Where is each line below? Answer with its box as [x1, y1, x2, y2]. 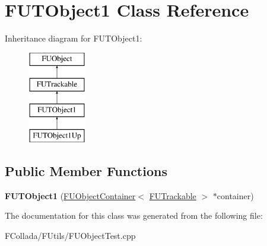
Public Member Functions [5, 161, 167, 180]
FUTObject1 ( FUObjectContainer [5, 189, 136, 202]
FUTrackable [149, 189, 196, 202]
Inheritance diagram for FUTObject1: [5, 32, 142, 44]
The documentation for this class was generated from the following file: [5, 209, 263, 222]
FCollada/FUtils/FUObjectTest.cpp [5, 229, 136, 241]
